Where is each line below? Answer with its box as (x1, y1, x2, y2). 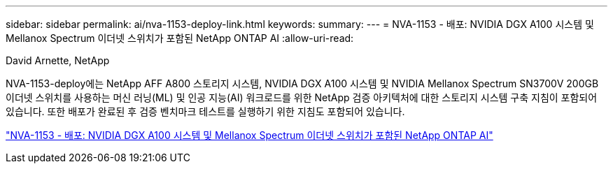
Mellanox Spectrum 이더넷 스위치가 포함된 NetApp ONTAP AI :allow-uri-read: (6, 32, 354, 44)
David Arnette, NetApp (6, 54, 110, 66)
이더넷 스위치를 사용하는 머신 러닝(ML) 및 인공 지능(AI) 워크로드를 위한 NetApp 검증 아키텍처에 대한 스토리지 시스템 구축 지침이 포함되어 (6, 91, 598, 103)
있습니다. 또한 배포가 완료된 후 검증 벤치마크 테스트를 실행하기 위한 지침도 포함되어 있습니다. (6, 105, 405, 117)
